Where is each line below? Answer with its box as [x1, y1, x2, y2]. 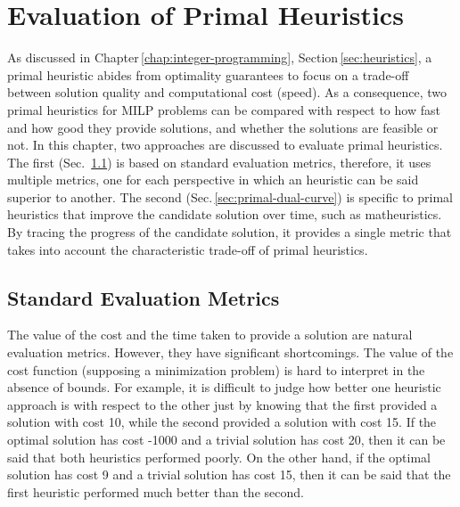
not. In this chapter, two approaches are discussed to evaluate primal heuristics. [7, 135, 443, 154]
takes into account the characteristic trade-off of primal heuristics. [7, 240, 368, 258]
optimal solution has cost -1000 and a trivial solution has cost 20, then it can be [7, 430, 446, 449]
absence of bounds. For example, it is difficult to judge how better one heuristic [7, 378, 441, 397]
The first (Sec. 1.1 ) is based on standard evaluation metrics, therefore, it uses [7, 152, 431, 171]
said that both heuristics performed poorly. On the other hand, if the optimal [7, 447, 431, 466]
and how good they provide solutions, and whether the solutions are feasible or [7, 118, 439, 136]
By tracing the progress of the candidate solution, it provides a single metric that [7, 223, 452, 241]
